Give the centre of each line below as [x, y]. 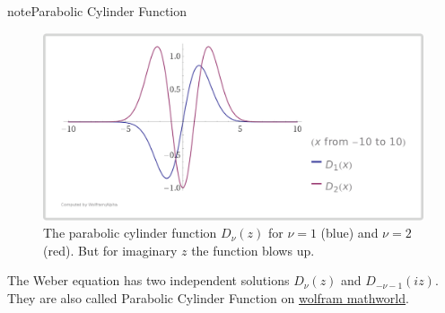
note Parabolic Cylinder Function [97, 11]
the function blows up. [253, 250]
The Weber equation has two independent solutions [148, 280]
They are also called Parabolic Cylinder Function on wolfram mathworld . [208, 298]
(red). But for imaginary [110, 250]
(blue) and [349, 233]
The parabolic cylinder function [130, 233]
